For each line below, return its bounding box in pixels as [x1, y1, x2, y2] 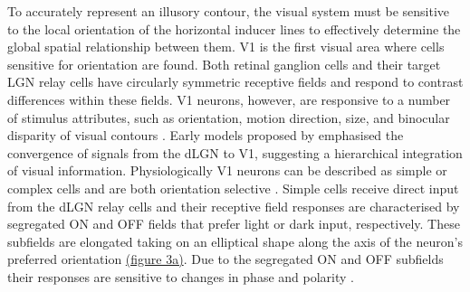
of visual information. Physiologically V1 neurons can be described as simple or [7, 161, 447, 180]
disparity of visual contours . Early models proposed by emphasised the [7, 126, 404, 145]
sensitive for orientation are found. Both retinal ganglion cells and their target [7, 54, 441, 73]
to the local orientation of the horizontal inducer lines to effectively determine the [7, 19, 461, 38]
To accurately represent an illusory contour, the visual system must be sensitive [7, 2, 450, 20]
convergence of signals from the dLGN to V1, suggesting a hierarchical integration [7, 143, 463, 162]
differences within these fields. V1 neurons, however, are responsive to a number [7, 89, 451, 108]
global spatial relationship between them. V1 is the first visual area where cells [7, 37, 445, 56]
